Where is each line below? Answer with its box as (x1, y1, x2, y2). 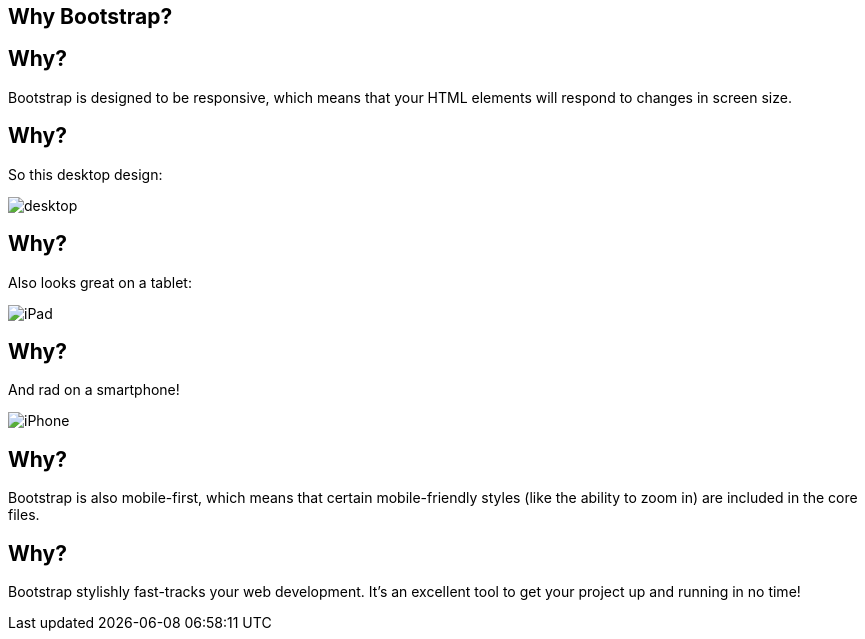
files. (8, 506, 40, 524)
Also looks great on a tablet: (8, 273, 192, 291)
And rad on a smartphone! (8, 381, 180, 399)
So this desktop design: (8, 165, 163, 183)
